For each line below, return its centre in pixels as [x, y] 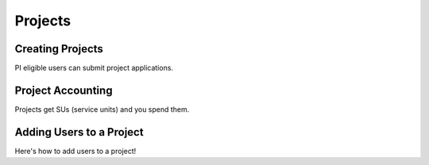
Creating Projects [59, 49]
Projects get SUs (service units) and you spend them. [102, 109]
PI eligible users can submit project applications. [94, 68]
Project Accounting [64, 90]
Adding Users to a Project [79, 132]
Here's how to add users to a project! [75, 151]
